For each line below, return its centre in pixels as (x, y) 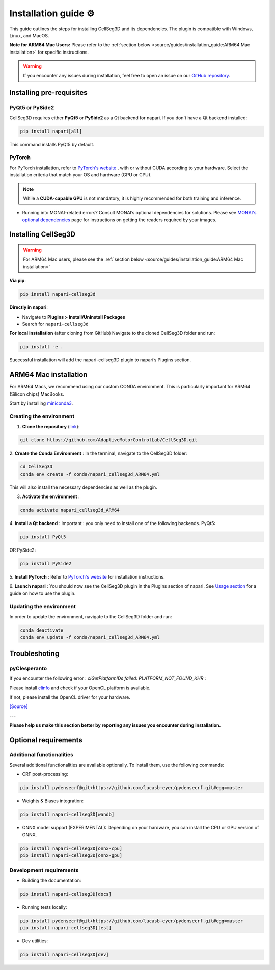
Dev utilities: (35, 941)
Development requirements (44, 870)
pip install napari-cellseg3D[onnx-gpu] (71, 856)
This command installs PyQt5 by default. (52, 144)
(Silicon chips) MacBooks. (37, 394)
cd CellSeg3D (36, 467)
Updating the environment (43, 607)
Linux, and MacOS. (29, 35)
